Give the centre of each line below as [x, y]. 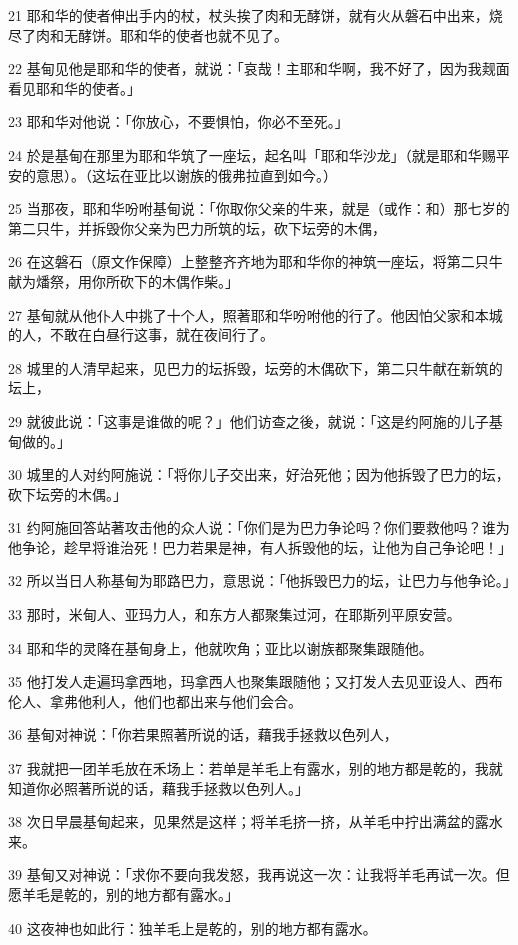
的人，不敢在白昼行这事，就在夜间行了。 [141, 334]
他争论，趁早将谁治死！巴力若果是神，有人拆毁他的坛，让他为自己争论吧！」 [260, 546]
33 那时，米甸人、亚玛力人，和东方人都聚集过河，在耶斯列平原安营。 [234, 614]
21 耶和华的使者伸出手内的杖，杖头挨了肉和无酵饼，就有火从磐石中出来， [248, 15]
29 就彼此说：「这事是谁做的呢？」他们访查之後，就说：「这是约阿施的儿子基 [255, 420]
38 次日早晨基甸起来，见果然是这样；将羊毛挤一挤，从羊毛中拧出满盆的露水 [255, 821]
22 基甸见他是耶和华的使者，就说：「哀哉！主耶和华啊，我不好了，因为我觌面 [259, 68]
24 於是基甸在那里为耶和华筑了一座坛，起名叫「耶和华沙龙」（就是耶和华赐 [252, 154]
